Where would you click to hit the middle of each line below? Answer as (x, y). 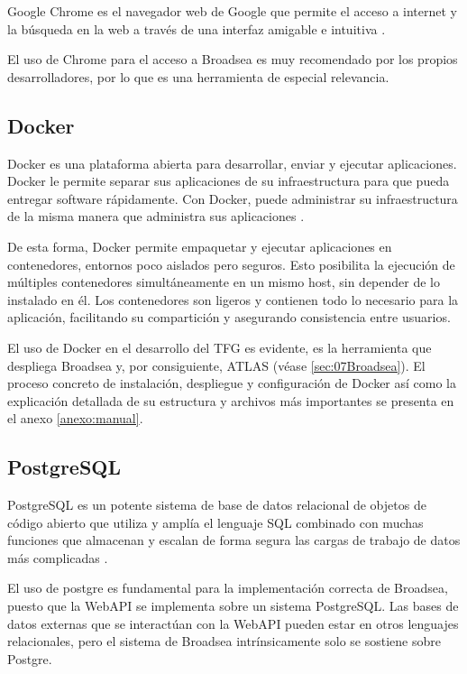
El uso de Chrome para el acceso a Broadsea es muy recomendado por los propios (233, 59)
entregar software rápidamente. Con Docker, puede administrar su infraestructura (233, 198)
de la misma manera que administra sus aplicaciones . (156, 216)
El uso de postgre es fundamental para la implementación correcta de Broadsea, (228, 588)
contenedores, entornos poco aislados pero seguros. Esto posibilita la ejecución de (231, 264)
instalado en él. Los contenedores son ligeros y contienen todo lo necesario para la (233, 299)
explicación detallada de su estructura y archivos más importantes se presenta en (231, 400)
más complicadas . (58, 557)
